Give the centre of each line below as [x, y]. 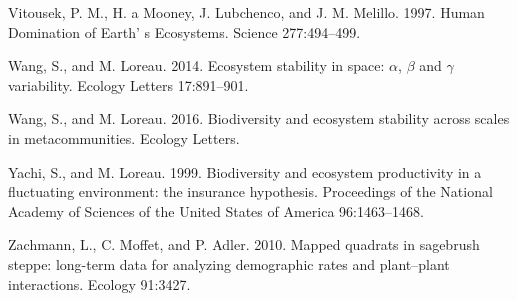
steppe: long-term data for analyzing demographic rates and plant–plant [229, 263]
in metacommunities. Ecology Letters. [124, 137]
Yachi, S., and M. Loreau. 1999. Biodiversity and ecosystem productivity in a [245, 171]
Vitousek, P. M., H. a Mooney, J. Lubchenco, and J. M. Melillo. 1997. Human [246, 12]
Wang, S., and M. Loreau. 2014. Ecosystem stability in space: [196, 65]
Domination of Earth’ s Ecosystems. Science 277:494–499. [184, 31]
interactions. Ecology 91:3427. [99, 283]
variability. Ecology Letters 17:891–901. [128, 84]
